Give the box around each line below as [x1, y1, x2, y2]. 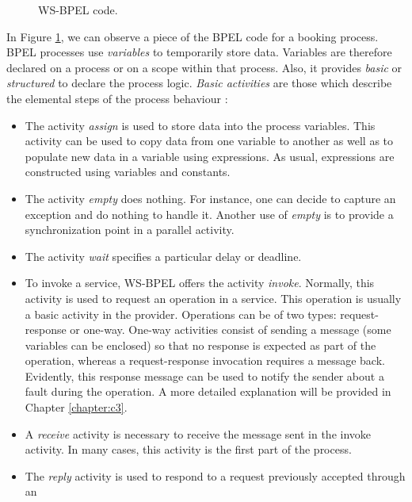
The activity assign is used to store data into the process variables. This [25, 117, 376, 133]
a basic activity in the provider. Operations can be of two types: [25, 305, 337, 322]
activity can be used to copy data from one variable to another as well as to [25, 132, 394, 149]
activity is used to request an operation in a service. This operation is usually [25, 289, 402, 306]
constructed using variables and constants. [25, 163, 231, 180]
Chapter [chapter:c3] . [25, 399, 128, 416]
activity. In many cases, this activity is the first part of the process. [25, 441, 352, 458]
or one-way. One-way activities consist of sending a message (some [70, 321, 391, 338]
